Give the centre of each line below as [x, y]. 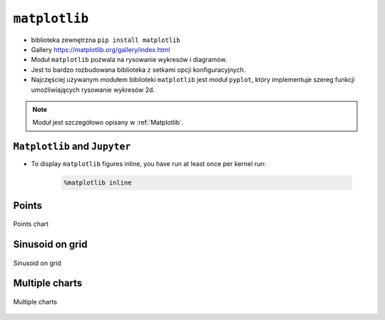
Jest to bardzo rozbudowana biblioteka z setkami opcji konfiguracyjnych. [138, 69]
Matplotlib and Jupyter [72, 146]
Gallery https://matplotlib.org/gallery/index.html [101, 49]
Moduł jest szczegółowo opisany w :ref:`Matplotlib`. [108, 123]
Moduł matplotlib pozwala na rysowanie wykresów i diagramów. [129, 60]
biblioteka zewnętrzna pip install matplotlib [106, 40]
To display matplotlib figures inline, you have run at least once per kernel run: [149, 164]
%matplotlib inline [98, 183]
